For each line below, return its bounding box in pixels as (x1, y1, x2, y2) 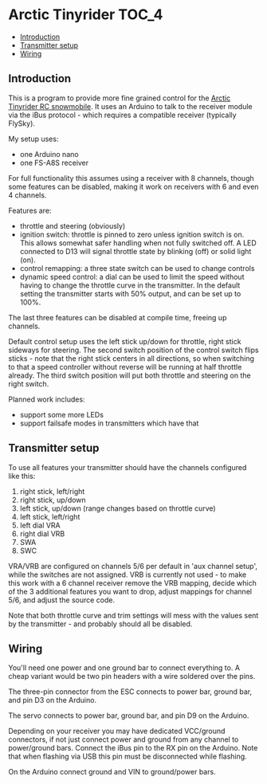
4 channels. (8, 190, 47, 200)
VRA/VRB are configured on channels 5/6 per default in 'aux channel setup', (8, 561, 257, 570)
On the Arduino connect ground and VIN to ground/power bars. (8, 767, 217, 777)
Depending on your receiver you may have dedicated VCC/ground (8, 727, 226, 736)
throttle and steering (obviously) (19, 221, 126, 230)
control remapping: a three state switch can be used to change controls (19, 263, 255, 272)
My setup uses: (8, 134, 59, 143)
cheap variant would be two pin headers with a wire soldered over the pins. (8, 672, 256, 681)
